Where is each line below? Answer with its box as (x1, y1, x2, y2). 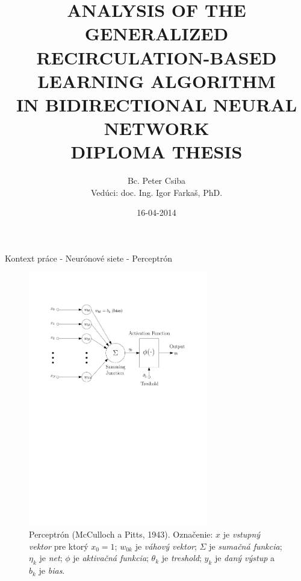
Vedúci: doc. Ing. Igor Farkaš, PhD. (90, 186, 223, 198)
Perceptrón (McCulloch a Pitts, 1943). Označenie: (29, 528, 213, 541)
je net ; (39, 551, 63, 564)
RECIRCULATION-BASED (36, 45, 277, 69)
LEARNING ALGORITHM (37, 68, 276, 93)
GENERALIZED (84, 21, 229, 46)
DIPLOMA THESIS (70, 139, 243, 164)
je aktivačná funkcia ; (73, 551, 149, 564)
